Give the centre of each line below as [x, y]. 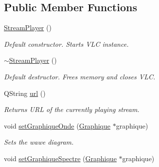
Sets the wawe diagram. [39, 142]
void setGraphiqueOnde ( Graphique [57, 125]
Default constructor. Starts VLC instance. [66, 44]
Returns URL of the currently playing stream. [72, 109]
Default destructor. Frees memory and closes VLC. [80, 76]
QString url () [25, 93]
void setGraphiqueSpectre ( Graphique [60, 158]
